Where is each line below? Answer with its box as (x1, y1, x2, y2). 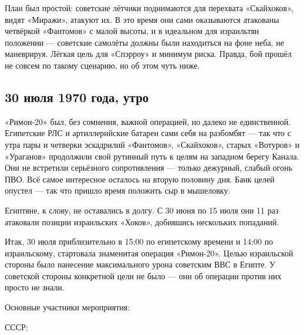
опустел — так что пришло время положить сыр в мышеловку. (5, 184, 231, 197)
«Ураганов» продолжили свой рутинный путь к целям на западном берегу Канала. (5, 150, 299, 162)
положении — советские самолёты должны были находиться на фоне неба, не (5, 36, 284, 48)
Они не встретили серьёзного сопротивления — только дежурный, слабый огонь (5, 161, 293, 174)
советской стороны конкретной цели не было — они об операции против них (5, 269, 282, 282)
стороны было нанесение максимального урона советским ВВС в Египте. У (5, 258, 275, 270)
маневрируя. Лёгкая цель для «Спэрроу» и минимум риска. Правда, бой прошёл (5, 48, 292, 60)
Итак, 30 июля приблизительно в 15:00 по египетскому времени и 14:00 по (5, 235, 273, 248)
